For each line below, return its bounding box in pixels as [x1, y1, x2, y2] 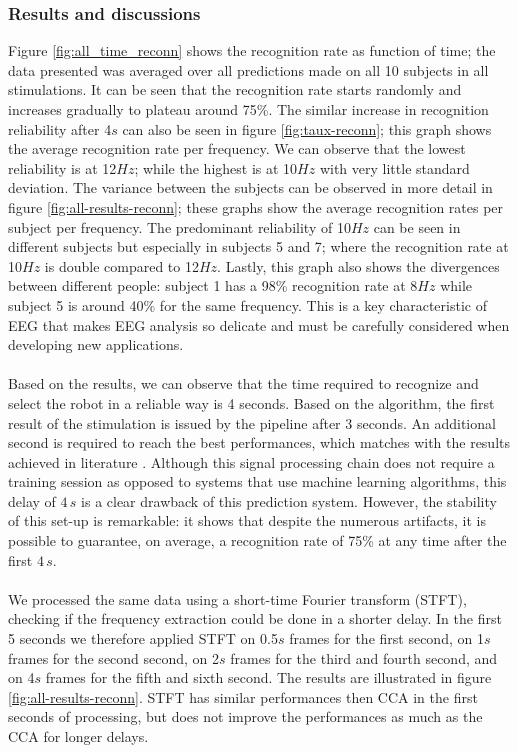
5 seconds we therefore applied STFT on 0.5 [8, 628, 278, 649]
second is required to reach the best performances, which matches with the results [8, 432, 510, 453]
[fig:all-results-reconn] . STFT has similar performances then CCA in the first [8, 686, 478, 707]
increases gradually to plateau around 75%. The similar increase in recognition [8, 99, 489, 119]
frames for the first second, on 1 [289, 628, 484, 649]
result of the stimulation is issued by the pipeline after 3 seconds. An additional [8, 412, 496, 433]
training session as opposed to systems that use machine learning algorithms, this [8, 471, 507, 492]
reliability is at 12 [8, 157, 117, 178]
